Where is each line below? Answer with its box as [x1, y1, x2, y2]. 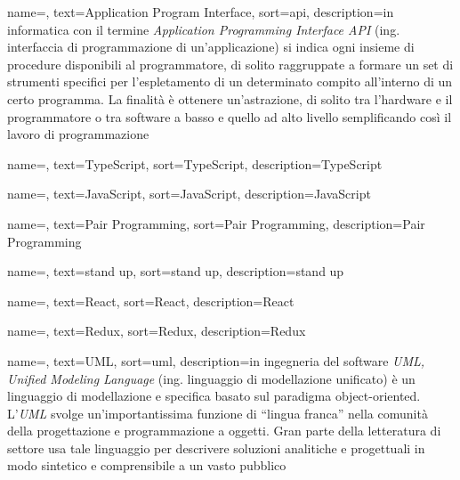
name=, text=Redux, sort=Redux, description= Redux [7, 321, 306, 340]
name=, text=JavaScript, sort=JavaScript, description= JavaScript [7, 184, 371, 203]
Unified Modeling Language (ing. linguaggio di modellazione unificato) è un [7, 369, 416, 387]
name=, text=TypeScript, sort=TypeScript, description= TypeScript [7, 154, 383, 173]
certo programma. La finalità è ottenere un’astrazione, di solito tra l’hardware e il [7, 89, 453, 108]
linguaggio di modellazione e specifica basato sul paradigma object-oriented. [7, 386, 421, 405]
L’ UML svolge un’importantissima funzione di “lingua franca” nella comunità [7, 403, 428, 422]
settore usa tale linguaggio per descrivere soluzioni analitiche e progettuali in [7, 438, 425, 457]
